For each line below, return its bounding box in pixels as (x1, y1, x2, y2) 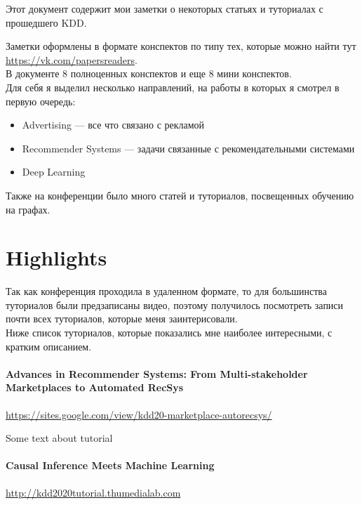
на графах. (6, 202, 51, 216)
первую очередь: (6, 93, 76, 108)
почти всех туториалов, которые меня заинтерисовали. (6, 311, 238, 326)
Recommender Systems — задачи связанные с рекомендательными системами (22, 140, 355, 155)
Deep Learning (22, 164, 86, 179)
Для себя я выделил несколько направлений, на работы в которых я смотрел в (6, 79, 340, 94)
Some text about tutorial (6, 431, 113, 445)
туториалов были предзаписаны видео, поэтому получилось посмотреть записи (6, 297, 344, 312)
